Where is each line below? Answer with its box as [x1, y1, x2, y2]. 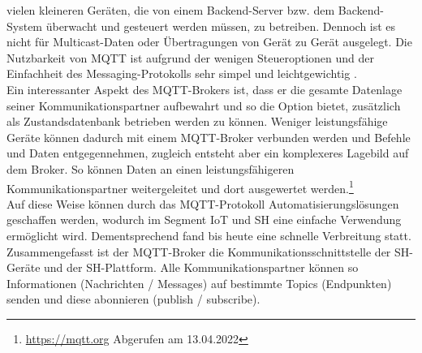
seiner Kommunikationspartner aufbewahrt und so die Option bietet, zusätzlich [6, 97, 401, 114]
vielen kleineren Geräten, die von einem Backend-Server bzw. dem [6, 2, 335, 18]
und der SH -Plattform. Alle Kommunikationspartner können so [44, 259, 359, 276]
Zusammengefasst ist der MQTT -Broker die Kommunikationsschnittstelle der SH [6, 243, 410, 260]
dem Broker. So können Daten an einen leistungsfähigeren [6, 160, 295, 177]
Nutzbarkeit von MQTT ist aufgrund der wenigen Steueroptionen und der [6, 49, 375, 66]
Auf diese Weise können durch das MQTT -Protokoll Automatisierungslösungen [6, 195, 399, 212]
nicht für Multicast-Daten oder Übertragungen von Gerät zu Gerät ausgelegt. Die [6, 33, 412, 50]
